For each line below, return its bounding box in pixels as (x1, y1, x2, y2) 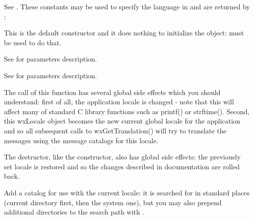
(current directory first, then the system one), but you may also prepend (4, 197, 222, 207)
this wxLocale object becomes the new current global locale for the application (4, 116, 240, 126)
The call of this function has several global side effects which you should (4, 87, 221, 97)
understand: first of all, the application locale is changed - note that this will (4, 96, 234, 107)
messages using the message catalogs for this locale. (4, 135, 158, 145)
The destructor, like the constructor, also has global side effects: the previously (4, 152, 241, 162)
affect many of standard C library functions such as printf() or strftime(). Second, (4, 106, 250, 116)
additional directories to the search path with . (4, 207, 145, 217)
